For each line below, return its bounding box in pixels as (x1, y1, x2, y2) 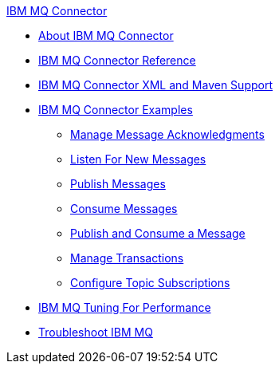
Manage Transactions (70, 251, 184, 265)
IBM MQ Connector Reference (38, 53, 196, 67)
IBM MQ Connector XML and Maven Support (38, 78, 273, 92)
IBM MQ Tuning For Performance (38, 301, 211, 314)
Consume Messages (70, 202, 178, 215)
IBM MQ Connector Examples (38, 103, 193, 116)
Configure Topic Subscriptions (70, 276, 230, 289)
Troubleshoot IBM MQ (38, 325, 153, 339)
